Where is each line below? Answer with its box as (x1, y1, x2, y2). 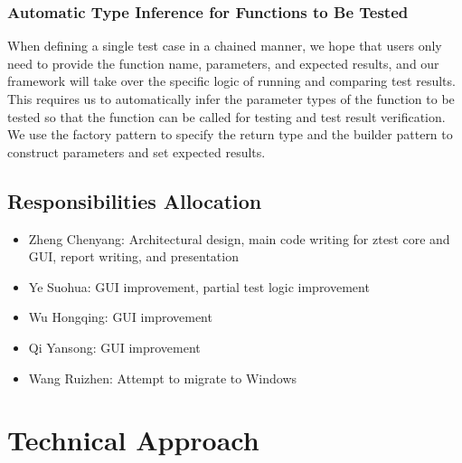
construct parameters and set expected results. (7, 142, 266, 161)
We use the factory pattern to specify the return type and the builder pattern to (7, 125, 453, 144)
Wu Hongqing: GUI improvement (28, 307, 212, 326)
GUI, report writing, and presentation (28, 247, 239, 266)
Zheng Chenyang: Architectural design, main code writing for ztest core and (28, 229, 450, 248)
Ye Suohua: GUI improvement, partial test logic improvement (28, 277, 370, 296)
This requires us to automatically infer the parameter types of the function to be (7, 90, 455, 108)
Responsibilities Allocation (7, 186, 262, 214)
